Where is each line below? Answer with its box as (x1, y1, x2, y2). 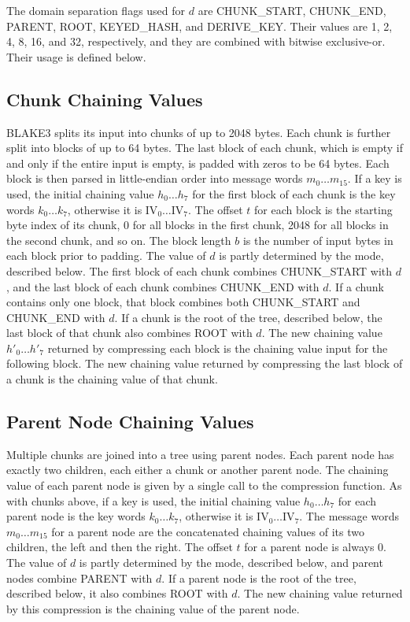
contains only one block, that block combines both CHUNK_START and (6, 294, 360, 310)
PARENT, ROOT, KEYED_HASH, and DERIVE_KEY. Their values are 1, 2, (6, 17, 393, 34)
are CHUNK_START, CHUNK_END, (198, 2, 386, 18)
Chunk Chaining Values (6, 87, 203, 111)
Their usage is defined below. (6, 48, 146, 65)
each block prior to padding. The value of (6, 247, 206, 264)
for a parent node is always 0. (244, 539, 387, 555)
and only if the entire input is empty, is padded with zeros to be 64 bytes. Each (6, 154, 390, 171)
